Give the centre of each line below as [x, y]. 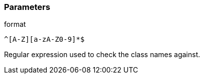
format [15, 24]
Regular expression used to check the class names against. [102, 55]
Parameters [27, 7]
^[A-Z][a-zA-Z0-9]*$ [44, 39]
